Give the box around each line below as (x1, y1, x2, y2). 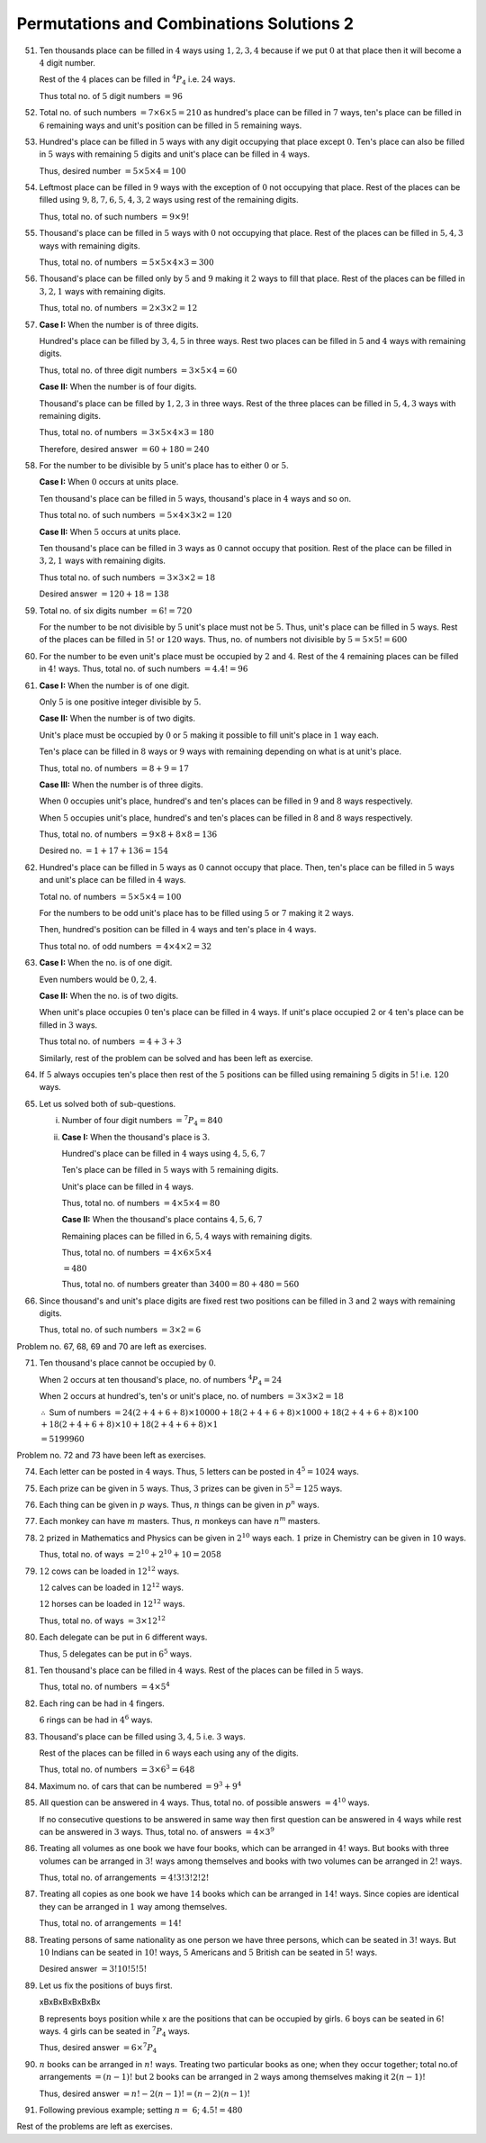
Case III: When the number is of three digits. (39, 779, 203, 790)
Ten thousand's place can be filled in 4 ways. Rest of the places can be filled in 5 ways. (39, 1665, 364, 1675)
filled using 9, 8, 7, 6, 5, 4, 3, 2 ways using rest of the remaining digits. (39, 195, 299, 205)
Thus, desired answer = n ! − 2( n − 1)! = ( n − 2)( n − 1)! (39, 2088, 251, 2099)
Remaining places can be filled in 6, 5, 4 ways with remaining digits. (61, 1230, 312, 1241)
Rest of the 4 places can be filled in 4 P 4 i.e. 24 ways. (39, 73, 236, 87)
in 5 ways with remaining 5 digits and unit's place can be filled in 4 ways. (39, 149, 310, 159)
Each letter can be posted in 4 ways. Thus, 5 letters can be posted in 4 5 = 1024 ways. (39, 1465, 360, 1477)
